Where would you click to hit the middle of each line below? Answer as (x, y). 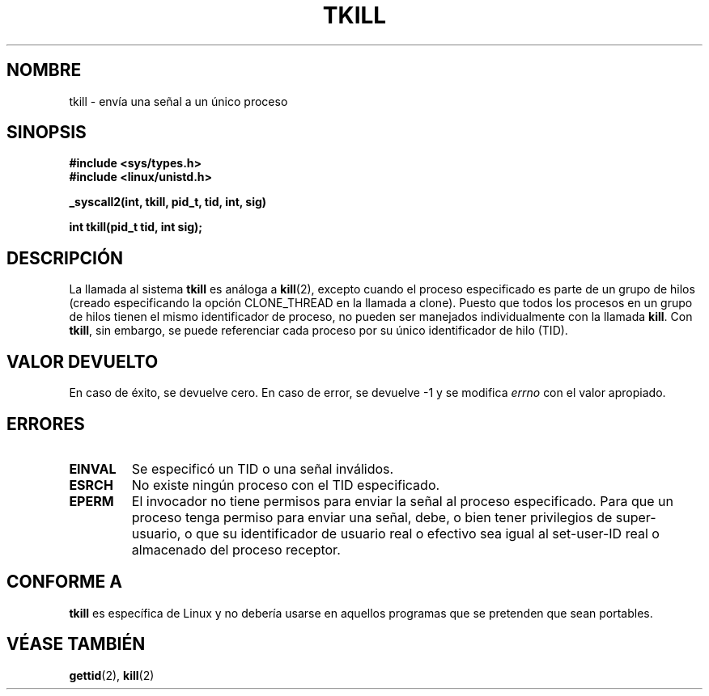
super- (636, 517)
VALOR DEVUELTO (83, 361)
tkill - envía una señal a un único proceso (178, 101)
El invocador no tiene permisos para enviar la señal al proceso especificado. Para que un (402, 501)
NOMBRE (44, 70)
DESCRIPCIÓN (65, 258)
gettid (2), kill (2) (112, 675)
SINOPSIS (47, 133)
